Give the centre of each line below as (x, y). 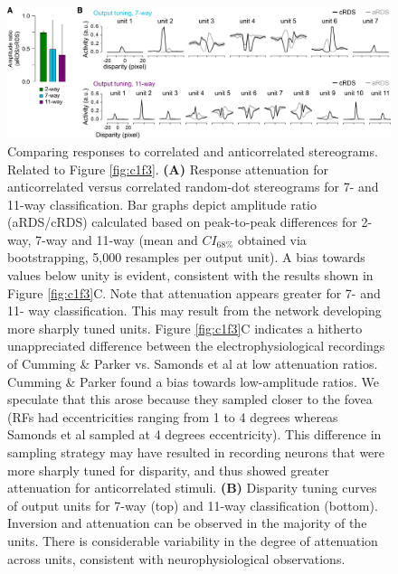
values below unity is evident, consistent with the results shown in (190, 275)
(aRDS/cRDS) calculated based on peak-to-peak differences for (182, 222)
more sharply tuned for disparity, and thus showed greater (169, 470)
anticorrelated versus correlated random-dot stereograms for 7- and (193, 187)
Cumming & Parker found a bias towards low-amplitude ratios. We (193, 381)
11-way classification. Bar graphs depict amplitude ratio (162, 204)
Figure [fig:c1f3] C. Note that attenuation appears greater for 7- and (194, 292)
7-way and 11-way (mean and (117, 239)
